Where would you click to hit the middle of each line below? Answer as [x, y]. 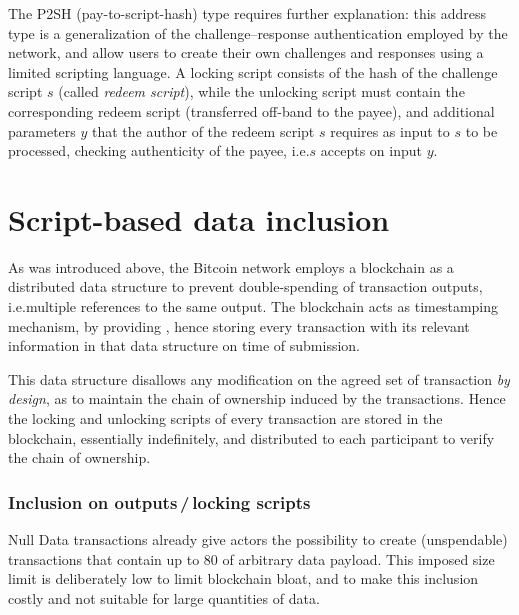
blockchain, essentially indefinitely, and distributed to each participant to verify [251, 437]
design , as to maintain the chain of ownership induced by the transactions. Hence [257, 398]
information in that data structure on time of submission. [184, 345]
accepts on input [371, 150]
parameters [42, 130]
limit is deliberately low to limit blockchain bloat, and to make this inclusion [243, 578]
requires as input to [390, 130]
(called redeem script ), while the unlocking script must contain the [261, 91]
